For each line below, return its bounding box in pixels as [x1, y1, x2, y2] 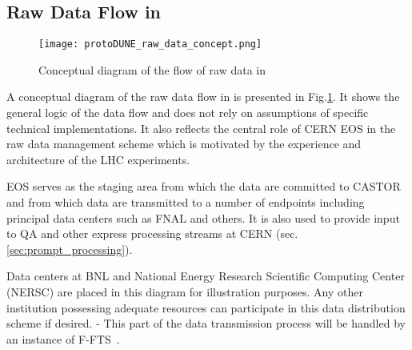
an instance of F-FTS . [6, 330, 120, 347]
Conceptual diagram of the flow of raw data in [38, 61, 266, 78]
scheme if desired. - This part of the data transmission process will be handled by [6, 315, 406, 332]
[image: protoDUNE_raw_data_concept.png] [38, 38, 262, 50]
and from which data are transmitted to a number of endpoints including [6, 194, 365, 211]
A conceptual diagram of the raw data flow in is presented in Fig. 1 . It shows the [6, 88, 400, 105]
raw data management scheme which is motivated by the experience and [6, 135, 362, 152]
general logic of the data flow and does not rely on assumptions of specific [6, 104, 369, 121]
